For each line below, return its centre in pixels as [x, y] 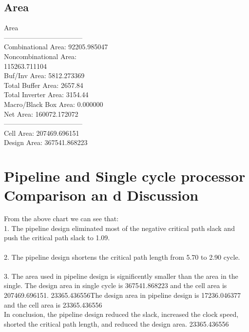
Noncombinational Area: [40, 56]
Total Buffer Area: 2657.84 [44, 85]
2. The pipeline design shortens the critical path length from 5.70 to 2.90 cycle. [122, 257]
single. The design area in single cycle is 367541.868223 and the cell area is [115, 285]
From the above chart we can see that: [61, 218]
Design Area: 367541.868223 [46, 142]
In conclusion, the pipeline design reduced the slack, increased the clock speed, [121, 314]
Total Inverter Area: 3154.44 [46, 94]
